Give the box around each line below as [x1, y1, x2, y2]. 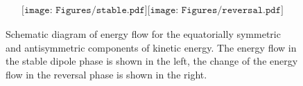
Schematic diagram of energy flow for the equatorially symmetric [6, 27, 281, 41]
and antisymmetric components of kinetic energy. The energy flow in [6, 40, 297, 54]
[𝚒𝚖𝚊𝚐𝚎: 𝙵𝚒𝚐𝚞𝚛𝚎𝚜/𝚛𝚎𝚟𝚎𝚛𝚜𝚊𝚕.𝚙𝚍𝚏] [147, 6, 284, 16]
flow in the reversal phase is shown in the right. [6, 67, 207, 81]
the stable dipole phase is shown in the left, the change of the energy [6, 54, 298, 68]
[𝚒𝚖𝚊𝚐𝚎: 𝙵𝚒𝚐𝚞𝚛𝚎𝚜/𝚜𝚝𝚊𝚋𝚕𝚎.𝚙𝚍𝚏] [21, 6, 148, 16]
